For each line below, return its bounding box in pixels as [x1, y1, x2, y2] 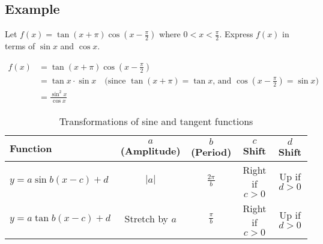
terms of [5, 40, 35, 52]
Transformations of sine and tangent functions [59, 114, 253, 128]
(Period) [190, 144, 232, 159]
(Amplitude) [120, 143, 181, 157]
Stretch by [124, 212, 169, 226]
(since [104, 76, 126, 85]
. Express [219, 28, 253, 40]
